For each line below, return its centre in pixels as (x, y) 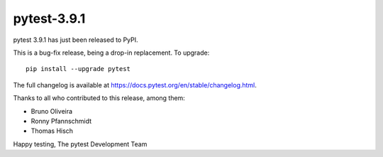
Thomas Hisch (52, 131)
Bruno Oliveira (52, 111)
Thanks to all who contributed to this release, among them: (99, 98)
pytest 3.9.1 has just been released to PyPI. (76, 40)
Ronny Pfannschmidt (61, 121)
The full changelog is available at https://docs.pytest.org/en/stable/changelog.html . (135, 85)
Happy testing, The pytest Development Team (80, 144)
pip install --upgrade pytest (78, 69)
